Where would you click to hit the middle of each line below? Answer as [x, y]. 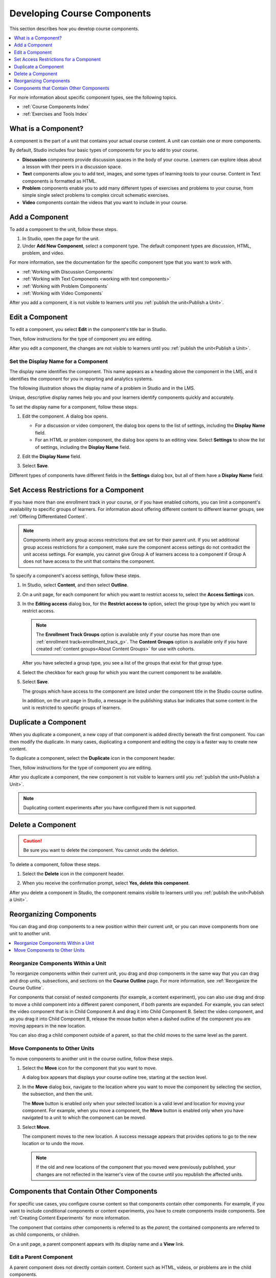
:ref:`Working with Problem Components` [65, 286]
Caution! [33, 840]
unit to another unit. [30, 933]
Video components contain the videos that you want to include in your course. [105, 202]
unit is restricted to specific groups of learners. [72, 708]
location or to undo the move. [53, 1144]
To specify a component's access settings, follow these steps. [75, 576]
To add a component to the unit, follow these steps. [64, 229]
